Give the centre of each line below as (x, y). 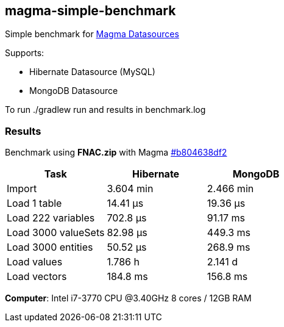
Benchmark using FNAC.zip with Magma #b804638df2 (116, 153)
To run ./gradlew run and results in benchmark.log (105, 110)
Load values (35, 262)
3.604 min (130, 189)
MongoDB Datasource (74, 91)
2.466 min (230, 189)
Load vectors (37, 277)
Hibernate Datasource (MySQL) (92, 72)
